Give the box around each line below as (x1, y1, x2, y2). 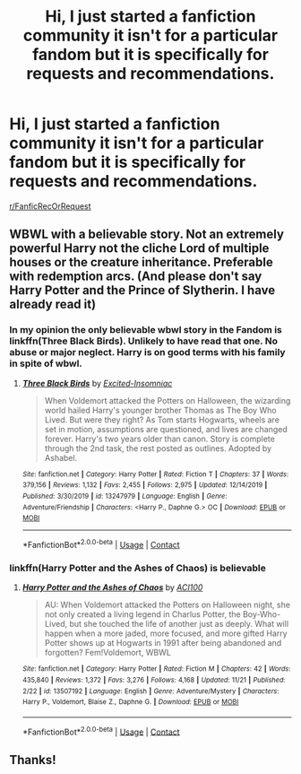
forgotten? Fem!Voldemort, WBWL (44, 648, 172, 658)
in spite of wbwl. (9, 357, 83, 370)
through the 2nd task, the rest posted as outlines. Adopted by (44, 442, 271, 454)
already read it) (9, 297, 97, 312)
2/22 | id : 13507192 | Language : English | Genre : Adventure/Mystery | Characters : (21, 686, 279, 696)
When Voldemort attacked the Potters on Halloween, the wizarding (44, 395, 291, 405)
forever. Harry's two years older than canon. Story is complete (44, 433, 275, 444)
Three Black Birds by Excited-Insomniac (21, 378, 173, 388)
